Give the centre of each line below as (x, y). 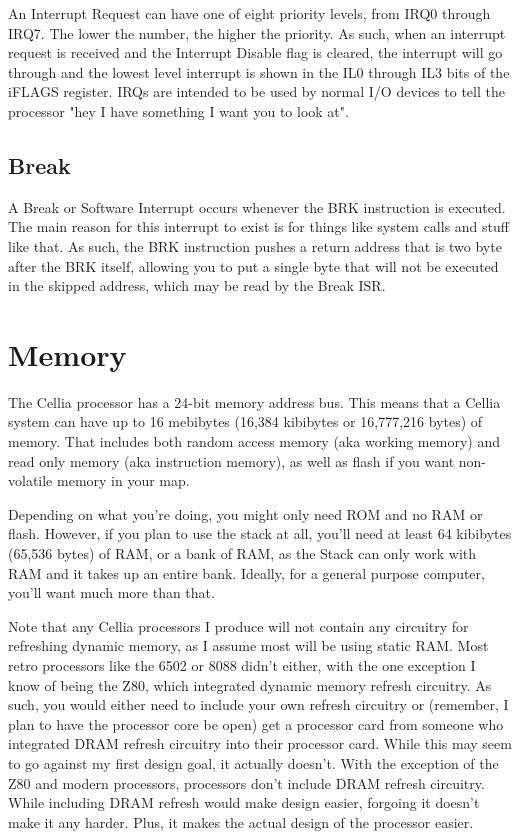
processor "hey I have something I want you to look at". (178, 110)
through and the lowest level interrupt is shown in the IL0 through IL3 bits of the (259, 71)
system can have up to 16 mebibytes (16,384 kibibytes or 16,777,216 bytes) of (245, 421)
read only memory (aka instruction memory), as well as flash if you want (231, 460)
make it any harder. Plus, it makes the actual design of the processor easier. (241, 821)
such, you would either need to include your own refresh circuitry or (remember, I (258, 704)
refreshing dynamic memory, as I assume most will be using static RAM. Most (248, 645)
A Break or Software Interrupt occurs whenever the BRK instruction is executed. (257, 206)
